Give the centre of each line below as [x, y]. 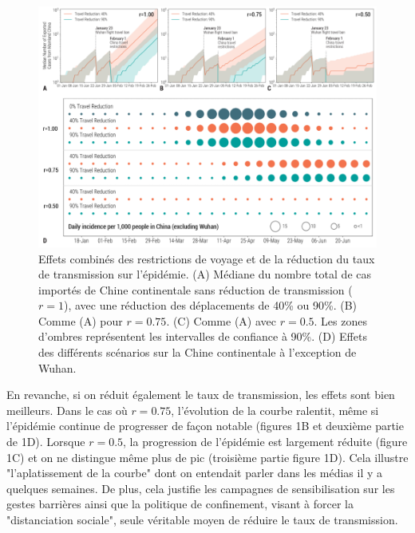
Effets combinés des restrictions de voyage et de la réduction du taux [207, 258]
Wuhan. [57, 367]
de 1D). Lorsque [46, 442]
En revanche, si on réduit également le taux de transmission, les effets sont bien [201, 395]
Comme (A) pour [81, 320]
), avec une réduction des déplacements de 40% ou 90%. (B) [210, 305]
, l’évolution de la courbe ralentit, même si [275, 410]
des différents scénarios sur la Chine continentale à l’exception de [198, 352]
